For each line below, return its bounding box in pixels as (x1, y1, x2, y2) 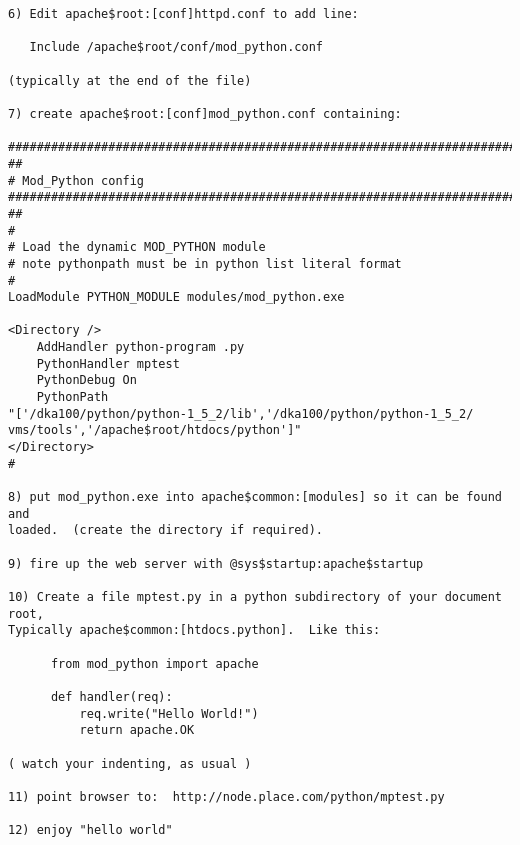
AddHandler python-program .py (36, 340, 245, 355)
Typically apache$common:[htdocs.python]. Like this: (8, 623, 381, 638)
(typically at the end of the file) (8, 73, 252, 88)
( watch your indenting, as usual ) (8, 756, 252, 771)
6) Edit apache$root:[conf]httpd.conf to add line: (8, 7, 359, 21)
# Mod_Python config (8, 173, 145, 188)
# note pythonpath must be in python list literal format (8, 256, 402, 271)
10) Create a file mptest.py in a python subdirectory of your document (8, 589, 502, 604)
